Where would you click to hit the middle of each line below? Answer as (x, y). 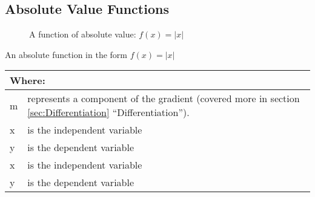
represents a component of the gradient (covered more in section (164, 98)
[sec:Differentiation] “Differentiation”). (108, 112)
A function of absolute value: (83, 34)
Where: (28, 80)
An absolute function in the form (66, 54)
